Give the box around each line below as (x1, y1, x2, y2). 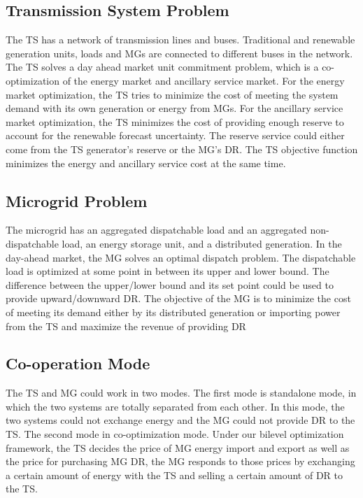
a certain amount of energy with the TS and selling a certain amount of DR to (6, 467, 343, 482)
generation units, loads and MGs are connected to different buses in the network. (6, 45, 353, 60)
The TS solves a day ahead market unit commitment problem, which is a (6, 59, 319, 74)
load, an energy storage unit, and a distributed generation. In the (62, 236, 342, 250)
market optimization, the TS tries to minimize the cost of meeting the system (6, 87, 339, 101)
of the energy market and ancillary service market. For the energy (62, 73, 345, 87)
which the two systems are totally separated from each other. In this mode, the (6, 399, 345, 413)
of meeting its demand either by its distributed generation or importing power (6, 304, 341, 319)
